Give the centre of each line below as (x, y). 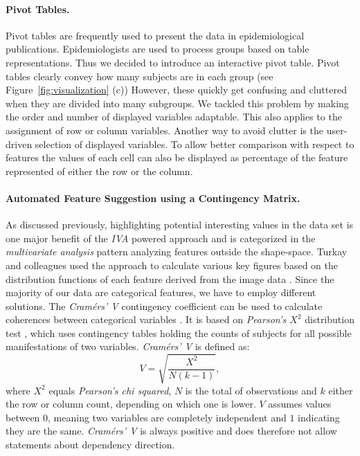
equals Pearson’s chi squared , (110, 390)
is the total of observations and (251, 390)
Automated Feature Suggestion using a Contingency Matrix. (153, 198)
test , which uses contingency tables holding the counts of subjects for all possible (179, 332)
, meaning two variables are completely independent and (167, 417)
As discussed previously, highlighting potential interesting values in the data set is (180, 225)
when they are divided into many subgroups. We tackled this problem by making (177, 103)
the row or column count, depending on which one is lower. (131, 404)
